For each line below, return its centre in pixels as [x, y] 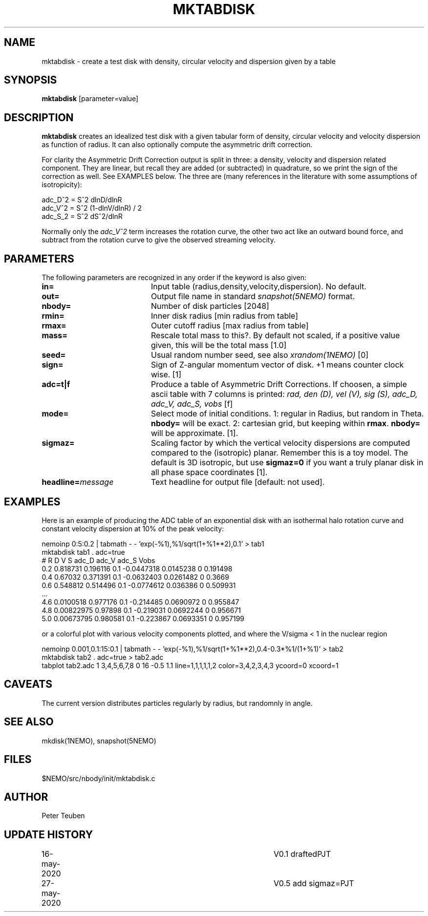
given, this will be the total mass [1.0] [219, 345]
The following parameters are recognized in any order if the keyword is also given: [174, 278]
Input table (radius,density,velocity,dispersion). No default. [258, 287]
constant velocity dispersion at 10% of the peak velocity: [133, 528]
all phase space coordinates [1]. [209, 472]
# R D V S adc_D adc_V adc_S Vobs [98, 560]
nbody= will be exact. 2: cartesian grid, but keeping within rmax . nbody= [286, 424]
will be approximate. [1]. [194, 433]
